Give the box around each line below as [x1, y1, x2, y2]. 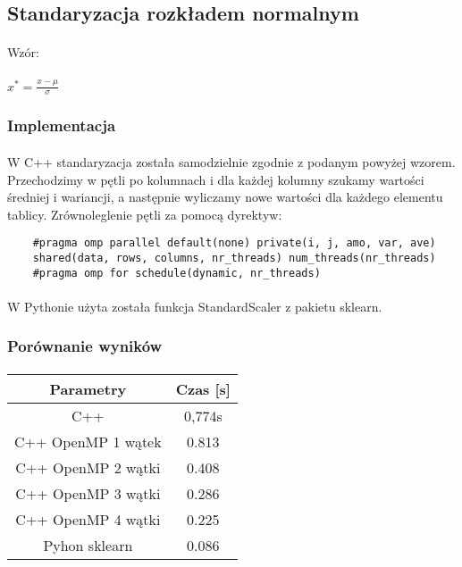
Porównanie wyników [7, 335, 163, 357]
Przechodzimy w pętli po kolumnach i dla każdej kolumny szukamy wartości [7, 170, 424, 188]
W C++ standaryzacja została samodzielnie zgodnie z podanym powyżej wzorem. [7, 152, 456, 171]
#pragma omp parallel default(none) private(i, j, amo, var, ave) [32, 237, 436, 250]
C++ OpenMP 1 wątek [14, 430, 162, 452]
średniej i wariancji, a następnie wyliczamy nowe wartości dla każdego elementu [7, 188, 443, 206]
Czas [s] [175, 378, 231, 399]
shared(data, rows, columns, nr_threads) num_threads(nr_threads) [32, 251, 436, 264]
